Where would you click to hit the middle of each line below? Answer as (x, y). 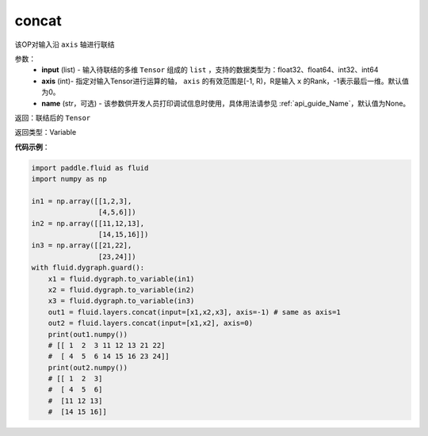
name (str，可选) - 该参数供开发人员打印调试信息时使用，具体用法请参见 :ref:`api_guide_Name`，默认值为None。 (226, 103)
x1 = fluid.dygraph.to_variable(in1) (121, 279)
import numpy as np (69, 179)
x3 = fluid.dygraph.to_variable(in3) (121, 301)
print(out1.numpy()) (88, 334)
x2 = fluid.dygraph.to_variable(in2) (121, 290)
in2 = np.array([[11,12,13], (88, 223)
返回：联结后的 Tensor (53, 117)
